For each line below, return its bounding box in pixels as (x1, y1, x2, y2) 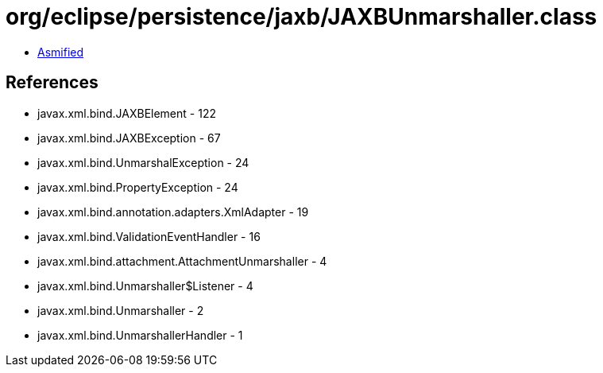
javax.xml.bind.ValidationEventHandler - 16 (37, 229, 261, 243)
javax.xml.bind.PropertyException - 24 (37, 180, 238, 194)
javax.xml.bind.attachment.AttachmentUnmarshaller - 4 (37, 254, 327, 268)
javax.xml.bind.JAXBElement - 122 (37, 106, 216, 120)
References (6, 72, 99, 93)
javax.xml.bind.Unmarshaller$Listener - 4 (37, 278, 253, 293)
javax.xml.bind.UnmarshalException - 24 (37, 155, 249, 169)
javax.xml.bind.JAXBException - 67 (37, 130, 221, 145)
